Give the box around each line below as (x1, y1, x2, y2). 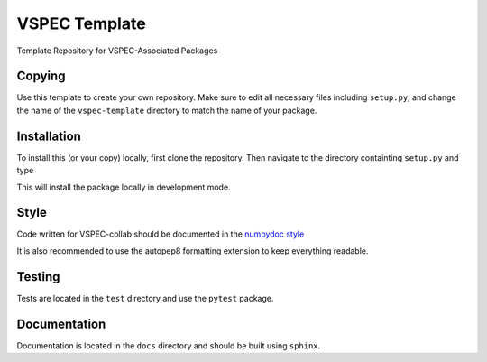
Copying (16, 69, 66, 84)
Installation (16, 128, 81, 144)
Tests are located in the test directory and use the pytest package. (16, 292, 274, 303)
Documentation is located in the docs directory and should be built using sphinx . (16, 339, 321, 351)
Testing (16, 269, 60, 284)
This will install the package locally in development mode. (16, 181, 231, 192)
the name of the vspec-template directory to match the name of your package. (16, 105, 317, 116)
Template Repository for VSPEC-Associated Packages (16, 45, 218, 56)
